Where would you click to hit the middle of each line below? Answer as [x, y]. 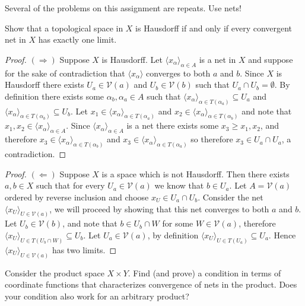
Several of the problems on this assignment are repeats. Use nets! [123, 8]
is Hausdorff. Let [132, 59]
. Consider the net [231, 197]
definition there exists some [55, 96]
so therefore [212, 139]
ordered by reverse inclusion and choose [77, 197]
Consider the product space [55, 272]
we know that [179, 185]
